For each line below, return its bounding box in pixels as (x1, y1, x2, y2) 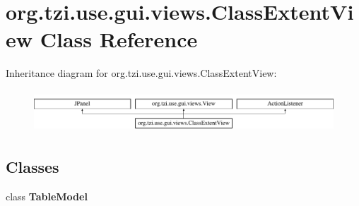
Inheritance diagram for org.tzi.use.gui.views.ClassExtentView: (6, 66, 277, 80)
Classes (6, 156, 59, 178)
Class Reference (40, 25, 198, 54)
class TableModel (6, 189, 88, 204)
